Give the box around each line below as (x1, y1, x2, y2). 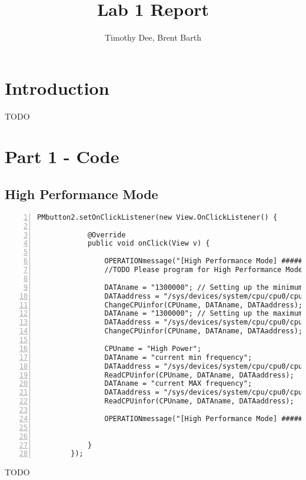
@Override (87, 230, 126, 239)
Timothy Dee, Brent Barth (105, 31, 201, 44)
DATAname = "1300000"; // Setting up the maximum (104, 309, 303, 318)
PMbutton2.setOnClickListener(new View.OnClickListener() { (37, 213, 278, 221)
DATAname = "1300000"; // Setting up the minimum (104, 283, 303, 292)
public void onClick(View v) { (87, 239, 210, 248)
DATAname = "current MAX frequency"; (104, 379, 252, 388)
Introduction (5, 75, 109, 100)
